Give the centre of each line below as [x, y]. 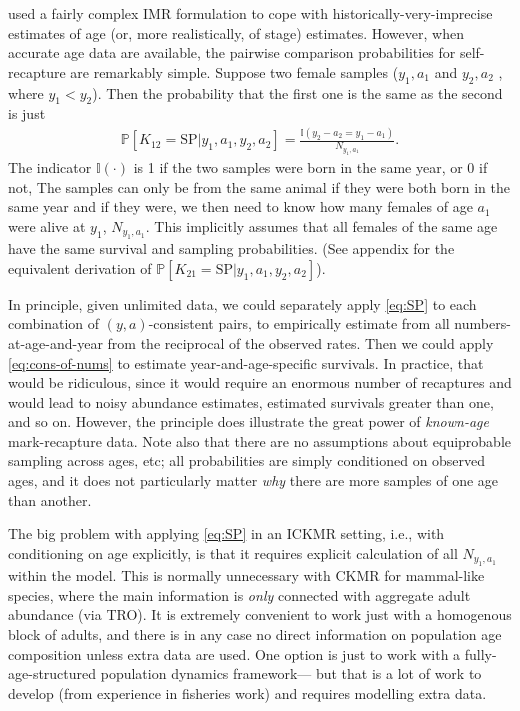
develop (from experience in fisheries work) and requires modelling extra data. [247, 692]
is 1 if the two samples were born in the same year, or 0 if [310, 166]
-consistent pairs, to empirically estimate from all [299, 323]
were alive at [47, 225]
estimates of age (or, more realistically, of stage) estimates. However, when [236, 32]
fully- [480, 653]
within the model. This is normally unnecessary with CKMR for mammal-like [246, 575]
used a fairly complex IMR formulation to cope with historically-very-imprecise [250, 13]
